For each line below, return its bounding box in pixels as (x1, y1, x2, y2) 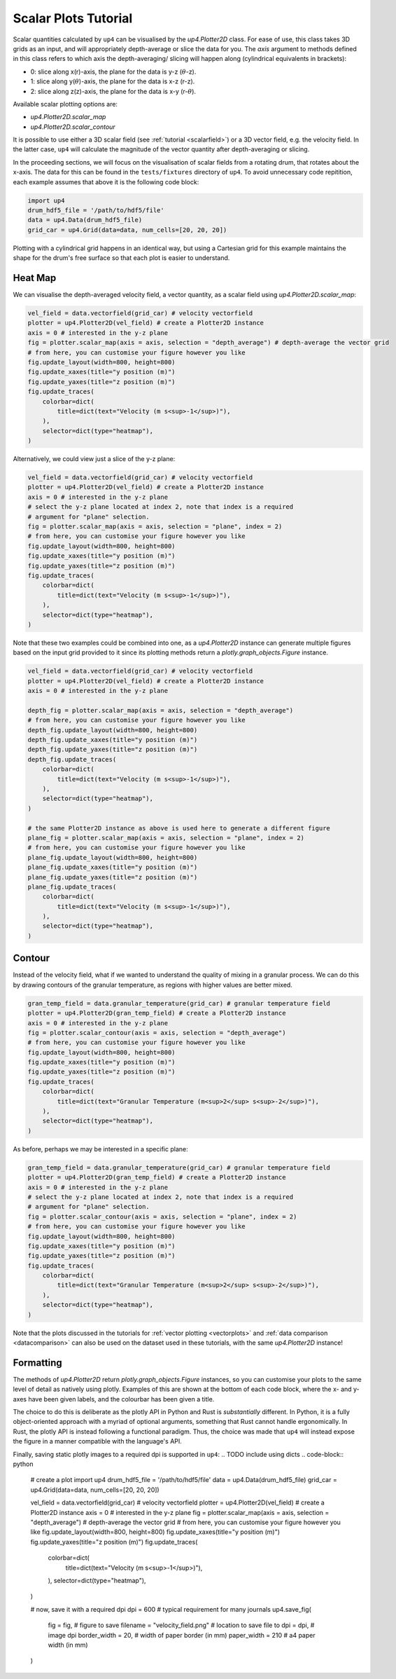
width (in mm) (48, 1640, 88, 1649)
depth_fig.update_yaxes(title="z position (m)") (27, 746, 198, 753)
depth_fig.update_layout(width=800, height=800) (27, 726, 198, 734)
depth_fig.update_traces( (27, 755, 117, 763)
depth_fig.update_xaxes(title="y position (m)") (27, 736, 198, 744)
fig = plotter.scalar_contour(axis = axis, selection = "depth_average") (27, 1029, 286, 1036)
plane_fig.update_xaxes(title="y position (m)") (27, 863, 198, 872)
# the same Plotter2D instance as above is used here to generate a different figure (27, 824, 330, 832)
